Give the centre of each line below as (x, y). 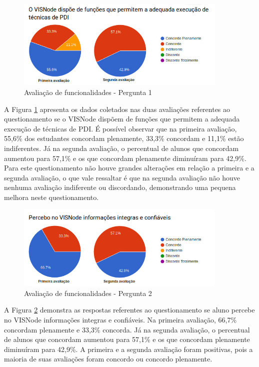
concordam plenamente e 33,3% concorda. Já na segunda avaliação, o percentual (127, 329)
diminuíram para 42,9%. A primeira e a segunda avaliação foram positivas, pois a (128, 349)
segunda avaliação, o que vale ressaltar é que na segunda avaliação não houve (122, 177)
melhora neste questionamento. (51, 197)
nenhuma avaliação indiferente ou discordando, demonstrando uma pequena (120, 187)
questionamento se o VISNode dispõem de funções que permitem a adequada (122, 119)
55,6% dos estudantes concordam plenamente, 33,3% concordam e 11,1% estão (124, 138)
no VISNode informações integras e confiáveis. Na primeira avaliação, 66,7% (120, 319)
